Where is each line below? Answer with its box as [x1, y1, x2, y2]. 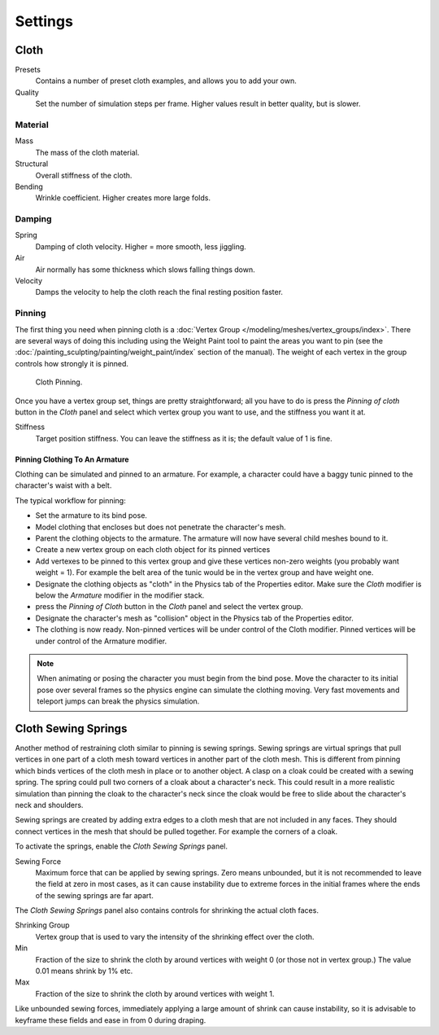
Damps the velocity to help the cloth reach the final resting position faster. [35, 287, 284, 297]
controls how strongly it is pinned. [15, 358, 129, 368]
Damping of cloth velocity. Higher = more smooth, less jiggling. [35, 241, 247, 252]
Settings [15, 12, 73, 30]
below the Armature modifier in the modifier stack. [35, 590, 205, 600]
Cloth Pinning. [35, 377, 83, 387]
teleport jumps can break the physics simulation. [37, 696, 200, 706]
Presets [15, 65, 41, 75]
